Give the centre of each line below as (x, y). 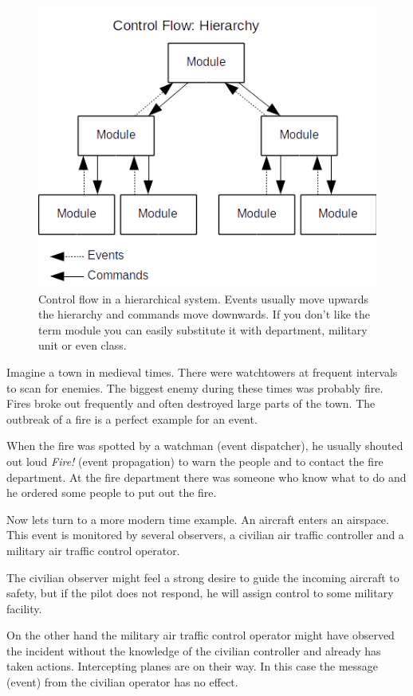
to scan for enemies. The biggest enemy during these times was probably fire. (195, 387)
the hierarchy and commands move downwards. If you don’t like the (204, 314)
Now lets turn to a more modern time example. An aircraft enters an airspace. (198, 519)
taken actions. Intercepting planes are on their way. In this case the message (193, 666)
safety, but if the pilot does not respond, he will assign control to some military (200, 593)
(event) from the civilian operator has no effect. (122, 682)
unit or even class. (83, 345)
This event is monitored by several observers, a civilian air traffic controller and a (205, 535)
